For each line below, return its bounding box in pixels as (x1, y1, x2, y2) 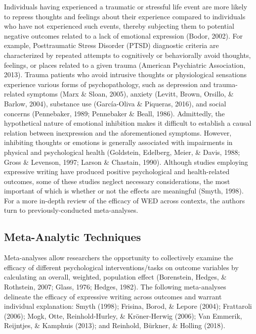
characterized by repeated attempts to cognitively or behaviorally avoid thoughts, (4, 49, 251, 60)
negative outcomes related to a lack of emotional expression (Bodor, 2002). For (4, 30, 243, 41)
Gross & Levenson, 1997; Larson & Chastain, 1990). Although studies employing (4, 156, 248, 167)
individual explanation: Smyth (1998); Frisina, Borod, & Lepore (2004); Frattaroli (4, 301, 252, 311)
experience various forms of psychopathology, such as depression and (4, 79, 212, 89)
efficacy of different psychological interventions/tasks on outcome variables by (4, 262, 239, 272)
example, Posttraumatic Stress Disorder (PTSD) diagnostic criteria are (4, 40, 219, 50)
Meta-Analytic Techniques (4, 229, 141, 244)
